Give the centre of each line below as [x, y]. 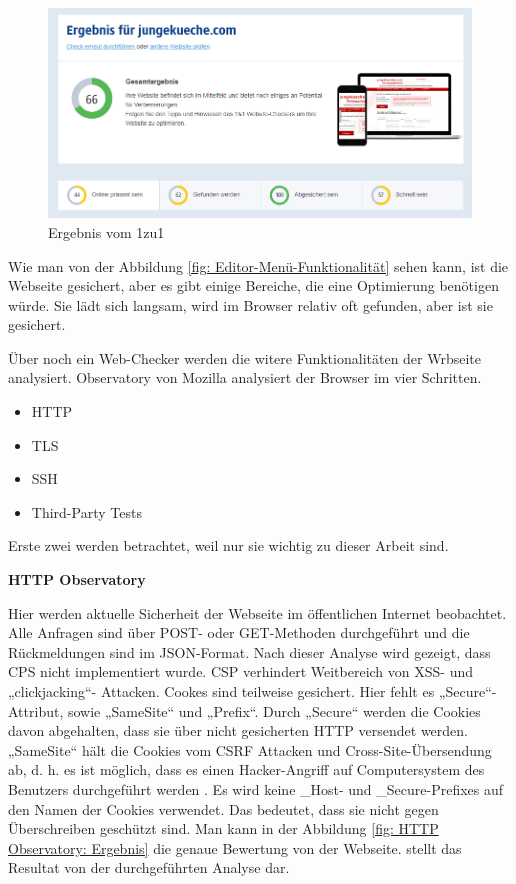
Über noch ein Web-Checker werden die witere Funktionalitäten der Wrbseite [245, 357]
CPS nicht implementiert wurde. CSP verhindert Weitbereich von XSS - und [240, 671]
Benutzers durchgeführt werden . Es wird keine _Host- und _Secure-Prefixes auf [256, 788]
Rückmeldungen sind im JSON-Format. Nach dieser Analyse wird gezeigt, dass [249, 651]
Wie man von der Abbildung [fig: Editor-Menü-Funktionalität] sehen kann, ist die [258, 265]
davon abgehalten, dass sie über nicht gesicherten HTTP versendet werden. [238, 730]
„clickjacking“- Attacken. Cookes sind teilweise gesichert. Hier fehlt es [221, 691]
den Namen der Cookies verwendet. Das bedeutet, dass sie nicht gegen [223, 808]
